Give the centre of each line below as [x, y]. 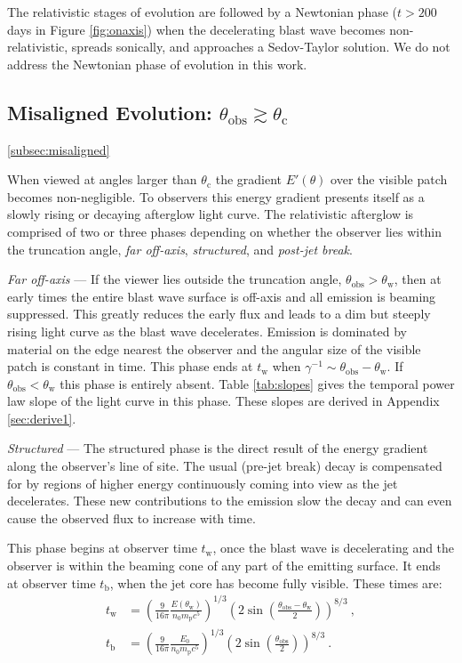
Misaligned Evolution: [110, 112]
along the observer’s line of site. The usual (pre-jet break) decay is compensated [225, 466]
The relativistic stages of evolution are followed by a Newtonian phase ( [203, 12]
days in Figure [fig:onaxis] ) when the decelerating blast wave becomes [196, 29]
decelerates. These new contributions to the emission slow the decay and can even [230, 501]
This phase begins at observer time [102, 548]
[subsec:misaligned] [59, 149]
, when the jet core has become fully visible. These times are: [276, 582]
